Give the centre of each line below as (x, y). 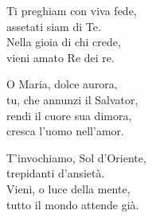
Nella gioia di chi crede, (64, 42)
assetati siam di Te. (54, 26)
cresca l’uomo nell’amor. (65, 131)
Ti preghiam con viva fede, (72, 10)
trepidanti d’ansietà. (56, 173)
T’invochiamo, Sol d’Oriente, (76, 157)
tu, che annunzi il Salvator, (72, 99)
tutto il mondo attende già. (73, 204)
